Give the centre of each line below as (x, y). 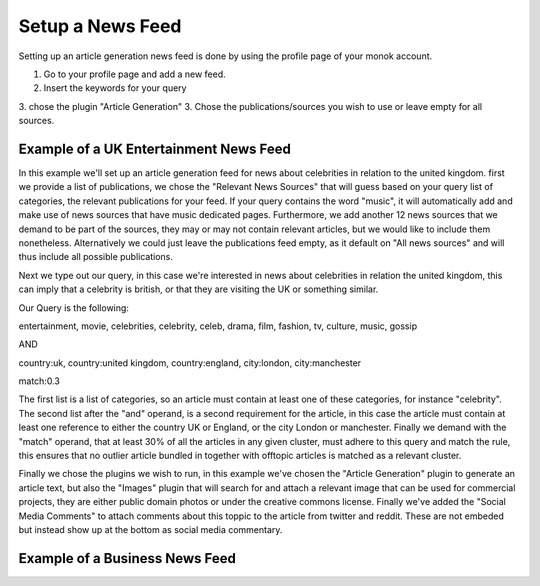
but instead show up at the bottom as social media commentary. (150, 529)
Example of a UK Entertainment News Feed (155, 148)
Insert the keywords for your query (115, 88)
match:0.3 (39, 381)
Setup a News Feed (100, 26)
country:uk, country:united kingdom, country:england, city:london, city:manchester (190, 362)
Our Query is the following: (74, 307)
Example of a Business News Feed (127, 558)
